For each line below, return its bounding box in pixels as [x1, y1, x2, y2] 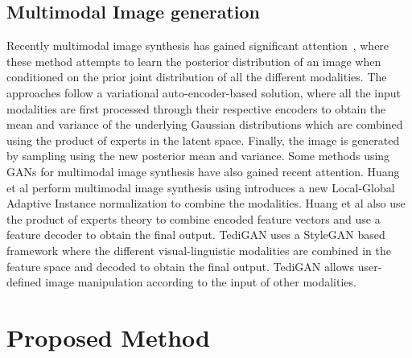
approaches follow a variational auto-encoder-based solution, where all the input [6, 84, 402, 101]
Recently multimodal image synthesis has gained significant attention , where [6, 37, 389, 54]
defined [6, 274, 42, 290]
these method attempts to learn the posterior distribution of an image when [6, 52, 381, 69]
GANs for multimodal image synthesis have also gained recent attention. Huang [6, 163, 400, 179]
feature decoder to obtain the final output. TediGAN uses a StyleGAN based [6, 226, 385, 243]
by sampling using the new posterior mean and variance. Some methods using [6, 147, 390, 164]
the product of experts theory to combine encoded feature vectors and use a [6, 210, 381, 227]
